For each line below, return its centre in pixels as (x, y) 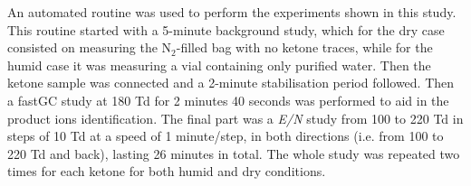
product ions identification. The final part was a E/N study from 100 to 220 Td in (235, 118)
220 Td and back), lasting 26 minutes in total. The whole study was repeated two (234, 153)
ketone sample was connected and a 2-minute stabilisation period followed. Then (231, 83)
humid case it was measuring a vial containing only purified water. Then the (219, 65)
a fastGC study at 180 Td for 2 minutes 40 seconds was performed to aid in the (228, 100)
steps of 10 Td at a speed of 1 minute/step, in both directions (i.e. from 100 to (226, 136)
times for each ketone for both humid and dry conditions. (167, 171)
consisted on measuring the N (90, 47)
